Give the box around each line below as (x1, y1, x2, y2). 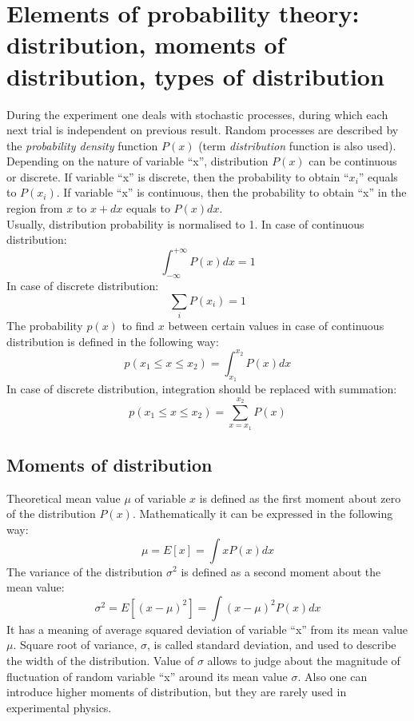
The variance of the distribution (6, 563, 163, 580)
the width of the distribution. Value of (6, 651, 194, 668)
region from (6, 200, 63, 217)
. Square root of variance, (13, 636, 137, 653)
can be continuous (309, 153, 397, 169)
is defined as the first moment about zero (199, 489, 401, 506)
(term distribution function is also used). (198, 137, 396, 153)
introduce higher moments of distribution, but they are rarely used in (6, 683, 347, 700)
